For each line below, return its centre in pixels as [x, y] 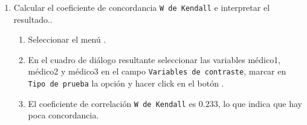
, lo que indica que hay [260, 103]
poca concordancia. [63, 115]
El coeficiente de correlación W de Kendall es [112, 103]
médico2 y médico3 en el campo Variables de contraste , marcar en [157, 71]
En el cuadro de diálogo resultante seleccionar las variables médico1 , [154, 59]
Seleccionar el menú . [67, 39]
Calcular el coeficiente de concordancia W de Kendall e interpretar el [142, 7]
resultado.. [33, 19]
